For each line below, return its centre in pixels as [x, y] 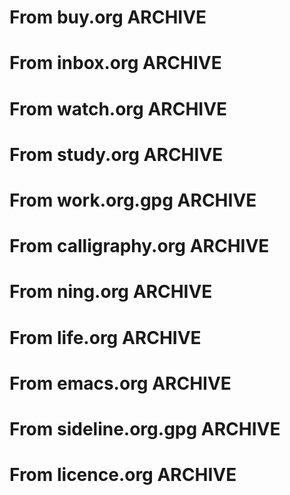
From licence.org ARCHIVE [123, 475]
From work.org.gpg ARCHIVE [133, 200]
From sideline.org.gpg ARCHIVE [145, 428]
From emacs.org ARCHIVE [120, 383]
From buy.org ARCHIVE [108, 17]
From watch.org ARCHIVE [118, 108]
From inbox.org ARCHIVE [115, 63]
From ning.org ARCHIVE [111, 292]
